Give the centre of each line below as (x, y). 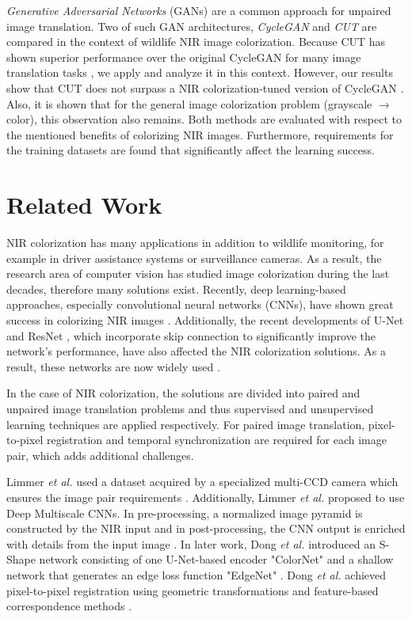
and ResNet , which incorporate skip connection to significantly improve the (191, 335)
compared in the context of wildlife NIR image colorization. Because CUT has (196, 42)
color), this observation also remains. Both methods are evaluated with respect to (204, 119)
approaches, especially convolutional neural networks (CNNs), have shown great (200, 304)
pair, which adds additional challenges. (100, 455)
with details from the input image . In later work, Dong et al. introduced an (191, 543)
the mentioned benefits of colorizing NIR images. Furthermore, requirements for (200, 134)
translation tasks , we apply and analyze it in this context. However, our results (200, 72)
